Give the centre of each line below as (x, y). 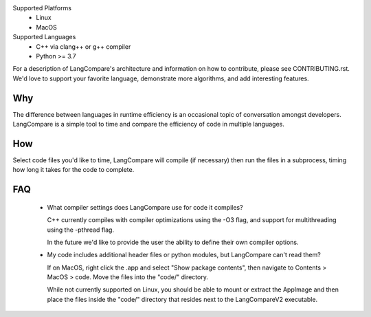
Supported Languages (44, 37)
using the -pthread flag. (81, 230)
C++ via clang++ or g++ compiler (83, 46)
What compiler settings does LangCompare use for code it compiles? (145, 207)
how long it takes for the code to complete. (74, 170)
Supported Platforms (42, 8)
